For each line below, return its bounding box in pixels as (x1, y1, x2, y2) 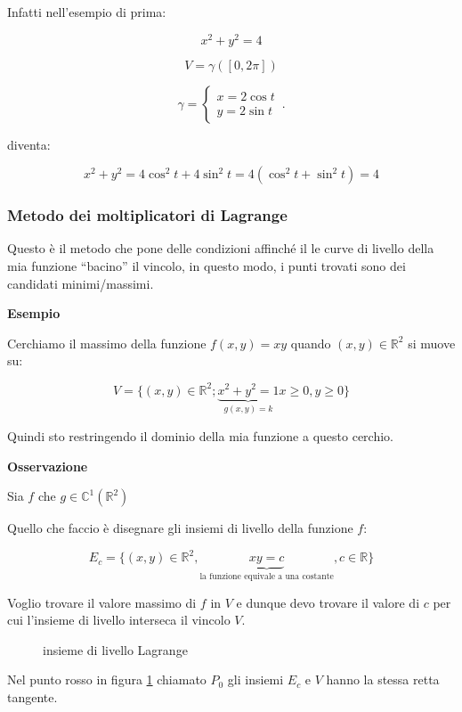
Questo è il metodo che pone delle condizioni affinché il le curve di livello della (7, 239, 434, 258)
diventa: (7, 135, 51, 153)
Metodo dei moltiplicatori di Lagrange (7, 204, 288, 226)
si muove (408, 333, 456, 352)
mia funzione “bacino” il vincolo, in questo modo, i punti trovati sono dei (7, 257, 406, 275)
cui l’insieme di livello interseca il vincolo (7, 610, 231, 629)
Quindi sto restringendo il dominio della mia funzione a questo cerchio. (7, 426, 393, 445)
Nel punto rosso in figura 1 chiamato (7, 670, 207, 689)
